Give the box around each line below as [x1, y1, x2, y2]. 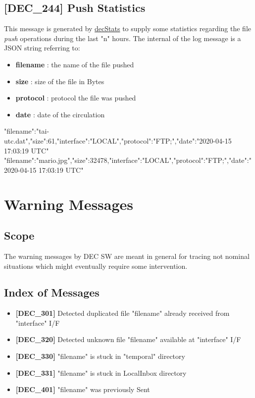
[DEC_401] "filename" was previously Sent [15, 384, 150, 395]
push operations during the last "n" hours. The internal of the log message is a [4, 33, 241, 43]
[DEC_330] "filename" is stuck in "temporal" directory [15, 351, 185, 361]
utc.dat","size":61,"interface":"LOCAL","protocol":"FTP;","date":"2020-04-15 [4, 135, 232, 146]
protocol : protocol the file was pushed [15, 93, 136, 103]
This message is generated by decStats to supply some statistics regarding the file [4, 23, 252, 34]
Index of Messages [4, 285, 100, 300]
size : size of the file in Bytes [15, 76, 104, 86]
